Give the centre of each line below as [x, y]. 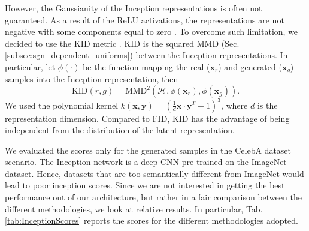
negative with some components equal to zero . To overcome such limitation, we [152, 31]
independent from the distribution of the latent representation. [120, 130]
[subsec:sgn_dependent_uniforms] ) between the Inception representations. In [146, 55]
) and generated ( [250, 66]
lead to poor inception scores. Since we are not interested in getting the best [145, 185]
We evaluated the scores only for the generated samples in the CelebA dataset [148, 150]
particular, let [30, 66]
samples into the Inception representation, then [92, 79]
